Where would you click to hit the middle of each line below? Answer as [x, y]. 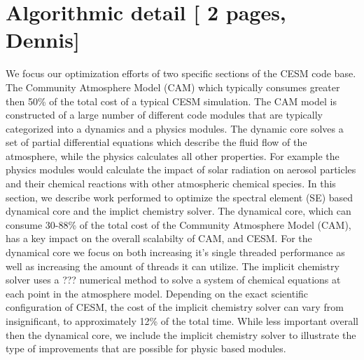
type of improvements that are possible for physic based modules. [146, 348]
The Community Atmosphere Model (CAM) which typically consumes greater [173, 87]
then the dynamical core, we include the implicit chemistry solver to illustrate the [181, 334]
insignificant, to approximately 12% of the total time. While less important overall [182, 321]
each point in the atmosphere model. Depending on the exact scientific [157, 293]
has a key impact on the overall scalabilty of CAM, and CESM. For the [159, 238]
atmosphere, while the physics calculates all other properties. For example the [173, 155]
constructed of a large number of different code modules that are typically [164, 115]
